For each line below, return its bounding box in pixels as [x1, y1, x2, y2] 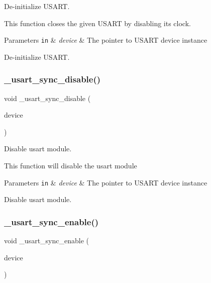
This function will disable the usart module [4, 160, 137, 171]
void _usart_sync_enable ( [4, 235, 89, 246]
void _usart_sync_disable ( [4, 92, 91, 103]
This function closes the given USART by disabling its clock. [4, 18, 191, 28]
